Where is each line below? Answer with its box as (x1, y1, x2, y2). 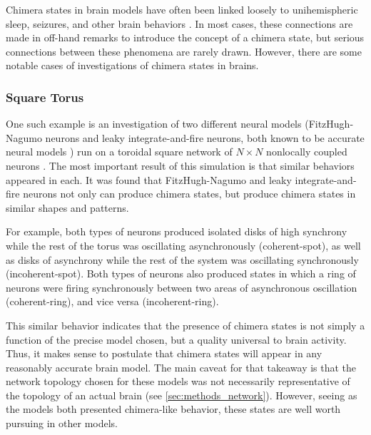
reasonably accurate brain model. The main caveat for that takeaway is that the (6, 359, 357, 374)
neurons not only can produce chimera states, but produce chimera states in (23, 186, 356, 201)
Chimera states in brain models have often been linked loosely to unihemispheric (6, 2, 358, 16)
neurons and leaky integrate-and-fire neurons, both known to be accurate (45, 130, 365, 145)
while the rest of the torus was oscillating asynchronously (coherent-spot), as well (6, 237, 361, 252)
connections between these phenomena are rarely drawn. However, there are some (6, 43, 362, 58)
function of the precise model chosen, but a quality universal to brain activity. (6, 332, 347, 347)
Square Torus (6, 88, 84, 106)
